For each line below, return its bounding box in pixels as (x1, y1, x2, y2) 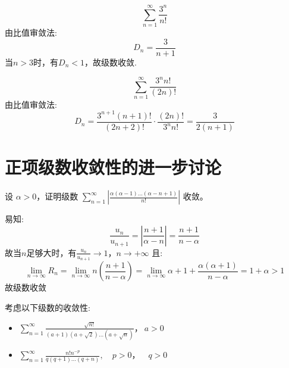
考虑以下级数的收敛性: (5, 301, 90, 313)
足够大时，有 (26, 246, 77, 258)
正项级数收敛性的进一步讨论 (5, 155, 222, 179)
